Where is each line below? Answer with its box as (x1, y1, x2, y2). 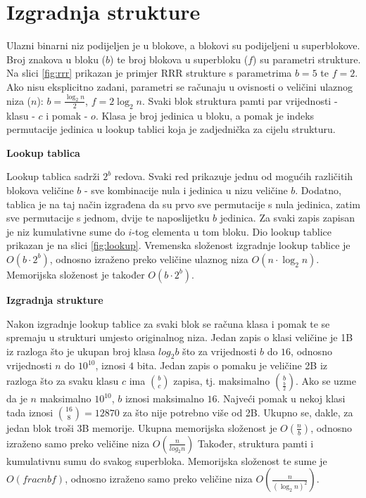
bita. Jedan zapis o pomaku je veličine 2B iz (137, 358, 327, 373)
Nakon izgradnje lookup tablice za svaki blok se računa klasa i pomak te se (6, 316, 330, 331)
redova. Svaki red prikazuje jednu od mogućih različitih (114, 169, 353, 184)
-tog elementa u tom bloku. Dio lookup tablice (132, 224, 332, 238)
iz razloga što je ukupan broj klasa (6, 343, 156, 358)
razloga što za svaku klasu (6, 373, 119, 388)
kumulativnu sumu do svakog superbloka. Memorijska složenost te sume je (6, 453, 327, 468)
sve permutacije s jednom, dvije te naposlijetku (6, 210, 210, 225)
